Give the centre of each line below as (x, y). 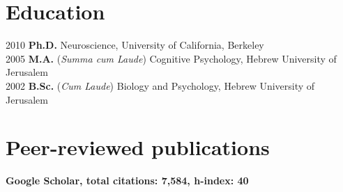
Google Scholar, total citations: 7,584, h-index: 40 (127, 181)
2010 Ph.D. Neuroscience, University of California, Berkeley (135, 45)
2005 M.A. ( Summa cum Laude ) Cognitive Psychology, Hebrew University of (171, 58)
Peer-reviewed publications (138, 147)
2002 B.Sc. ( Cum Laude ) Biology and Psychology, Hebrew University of (160, 85)
